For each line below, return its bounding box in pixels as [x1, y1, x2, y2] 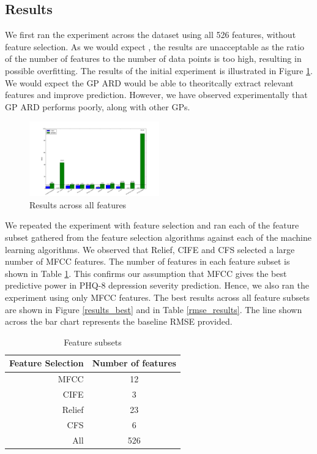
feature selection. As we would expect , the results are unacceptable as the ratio [5, 40, 304, 53]
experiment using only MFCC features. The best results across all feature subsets [5, 291, 310, 304]
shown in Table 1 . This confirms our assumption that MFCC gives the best [5, 267, 287, 279]
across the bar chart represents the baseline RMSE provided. [5, 315, 233, 328]
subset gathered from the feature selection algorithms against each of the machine [5, 231, 312, 244]
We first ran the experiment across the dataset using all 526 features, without [5, 28, 296, 41]
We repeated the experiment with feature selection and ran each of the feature [5, 219, 299, 232]
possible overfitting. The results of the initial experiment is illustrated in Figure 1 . [5, 64, 313, 77]
